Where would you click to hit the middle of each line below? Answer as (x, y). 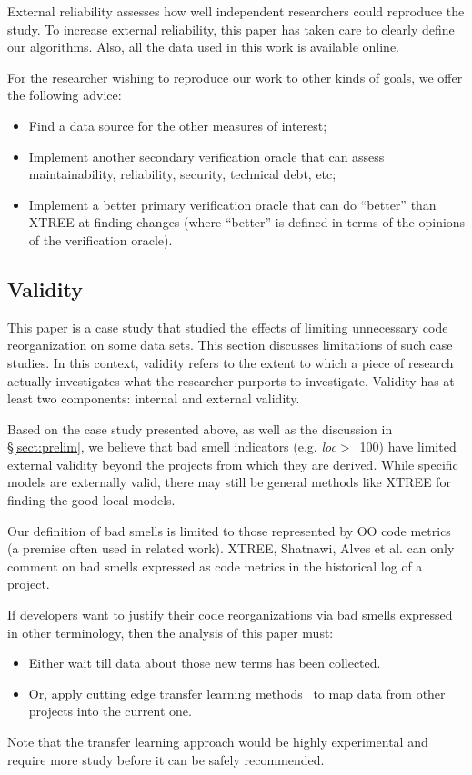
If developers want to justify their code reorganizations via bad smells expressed (230, 615)
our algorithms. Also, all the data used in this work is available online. (204, 47)
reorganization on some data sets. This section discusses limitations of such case (230, 345)
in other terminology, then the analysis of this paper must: (171, 632)
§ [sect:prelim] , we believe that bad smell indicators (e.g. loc (172, 447)
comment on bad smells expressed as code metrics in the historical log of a (215, 566)
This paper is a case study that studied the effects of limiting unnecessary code (228, 327)
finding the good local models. (91, 500)
